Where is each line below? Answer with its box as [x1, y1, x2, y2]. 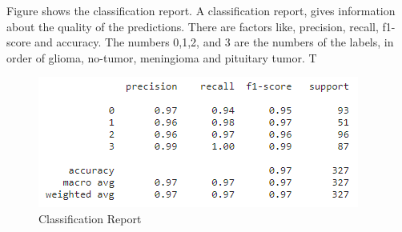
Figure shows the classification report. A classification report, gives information [6, 2, 396, 18]
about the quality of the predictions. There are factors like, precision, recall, [6, 18, 379, 34]
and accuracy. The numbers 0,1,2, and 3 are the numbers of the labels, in [34, 34, 394, 50]
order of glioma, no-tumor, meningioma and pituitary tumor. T [6, 49, 317, 66]
